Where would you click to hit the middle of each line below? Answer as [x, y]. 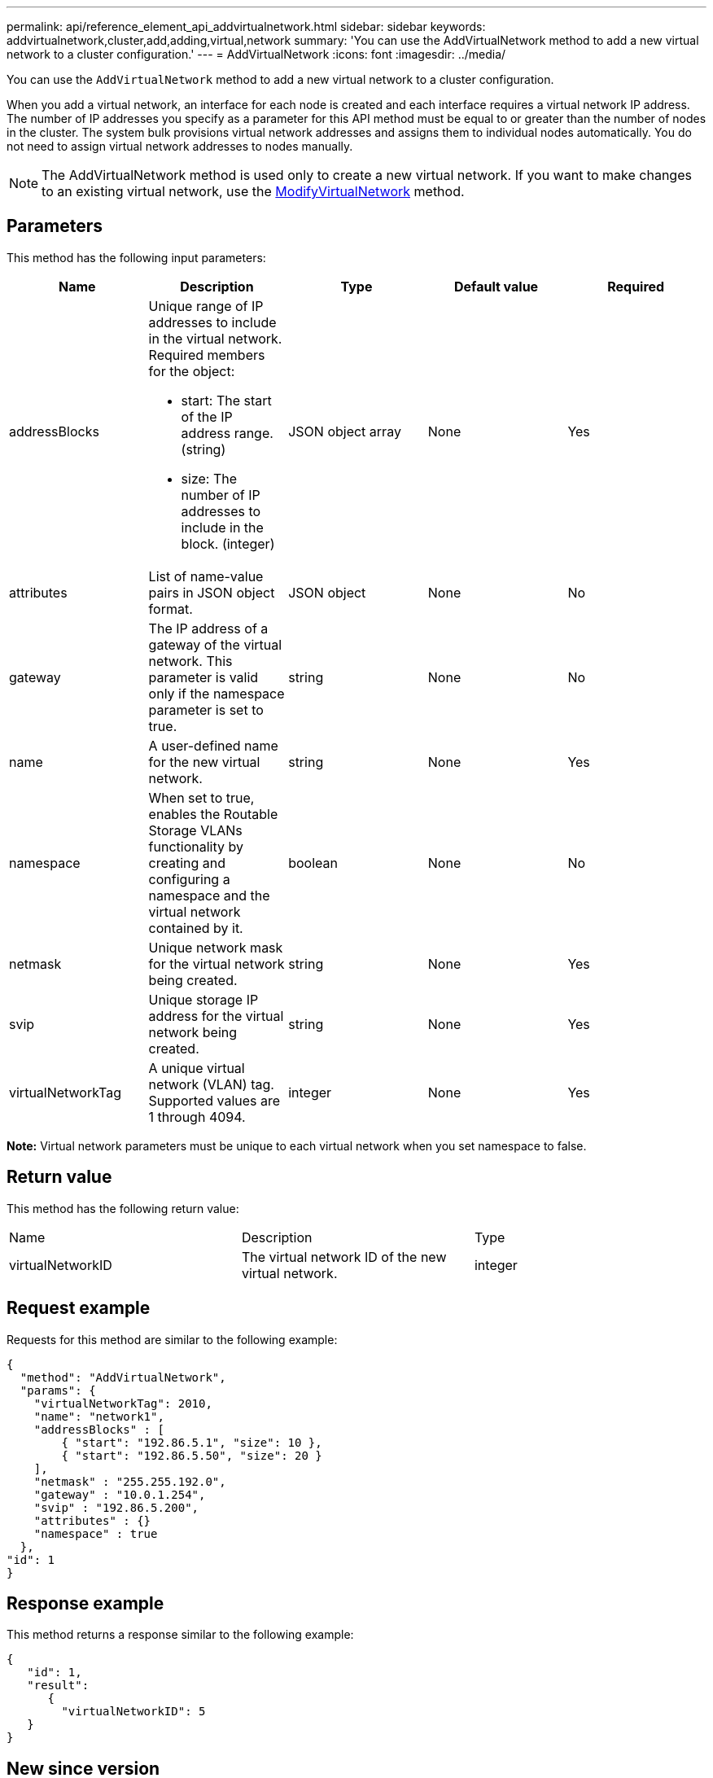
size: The [209, 478]
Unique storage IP [203, 999]
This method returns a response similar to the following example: [180, 1635]
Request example [79, 1308]
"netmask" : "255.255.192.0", [130, 1481]
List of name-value [206, 576]
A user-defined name [213, 745]
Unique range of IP [206, 306]
